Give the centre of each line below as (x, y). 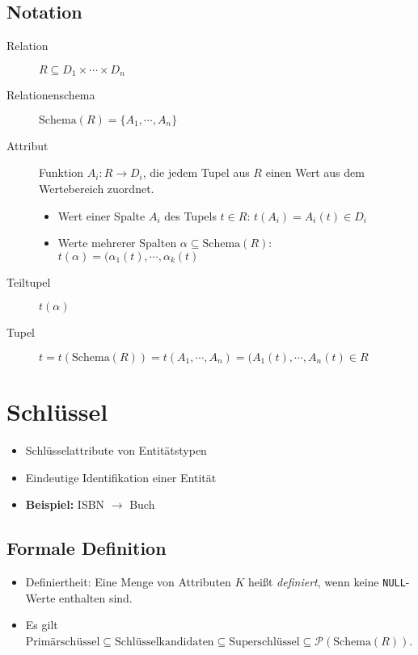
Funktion (61, 172)
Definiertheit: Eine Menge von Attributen (128, 582)
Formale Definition (87, 548)
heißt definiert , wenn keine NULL (327, 582)
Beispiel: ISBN (65, 504)
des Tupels (190, 215)
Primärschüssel (63, 642)
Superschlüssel (264, 642)
